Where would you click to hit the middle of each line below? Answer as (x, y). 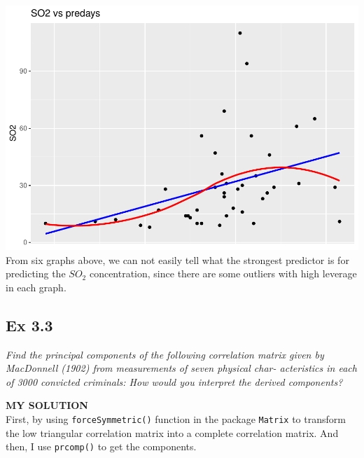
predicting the (36, 273)
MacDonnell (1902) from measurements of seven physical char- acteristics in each (181, 368)
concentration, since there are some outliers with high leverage (223, 273)
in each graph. (36, 287)
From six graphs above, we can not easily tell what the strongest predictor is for (177, 259)
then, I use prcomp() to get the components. (101, 446)
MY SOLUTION (47, 405)
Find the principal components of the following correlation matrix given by (165, 354)
